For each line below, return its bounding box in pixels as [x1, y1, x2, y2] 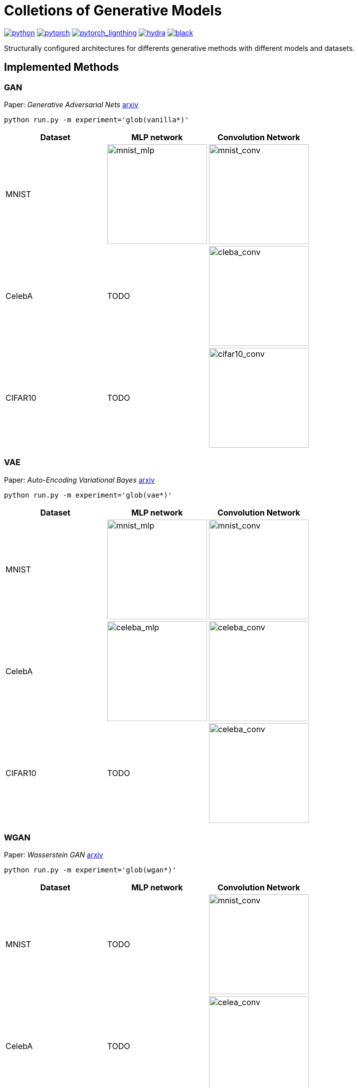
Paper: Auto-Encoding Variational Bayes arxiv [4, 475, 155, 484]
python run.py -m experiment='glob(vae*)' [4, 491, 173, 499]
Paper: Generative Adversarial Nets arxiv [4, 100, 139, 109]
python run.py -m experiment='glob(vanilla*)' [4, 115, 189, 124]
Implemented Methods [4, 61, 119, 74]
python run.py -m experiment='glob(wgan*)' [4, 866, 177, 874]
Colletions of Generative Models [4, 2, 222, 19]
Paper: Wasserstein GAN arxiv [4, 850, 103, 859]
